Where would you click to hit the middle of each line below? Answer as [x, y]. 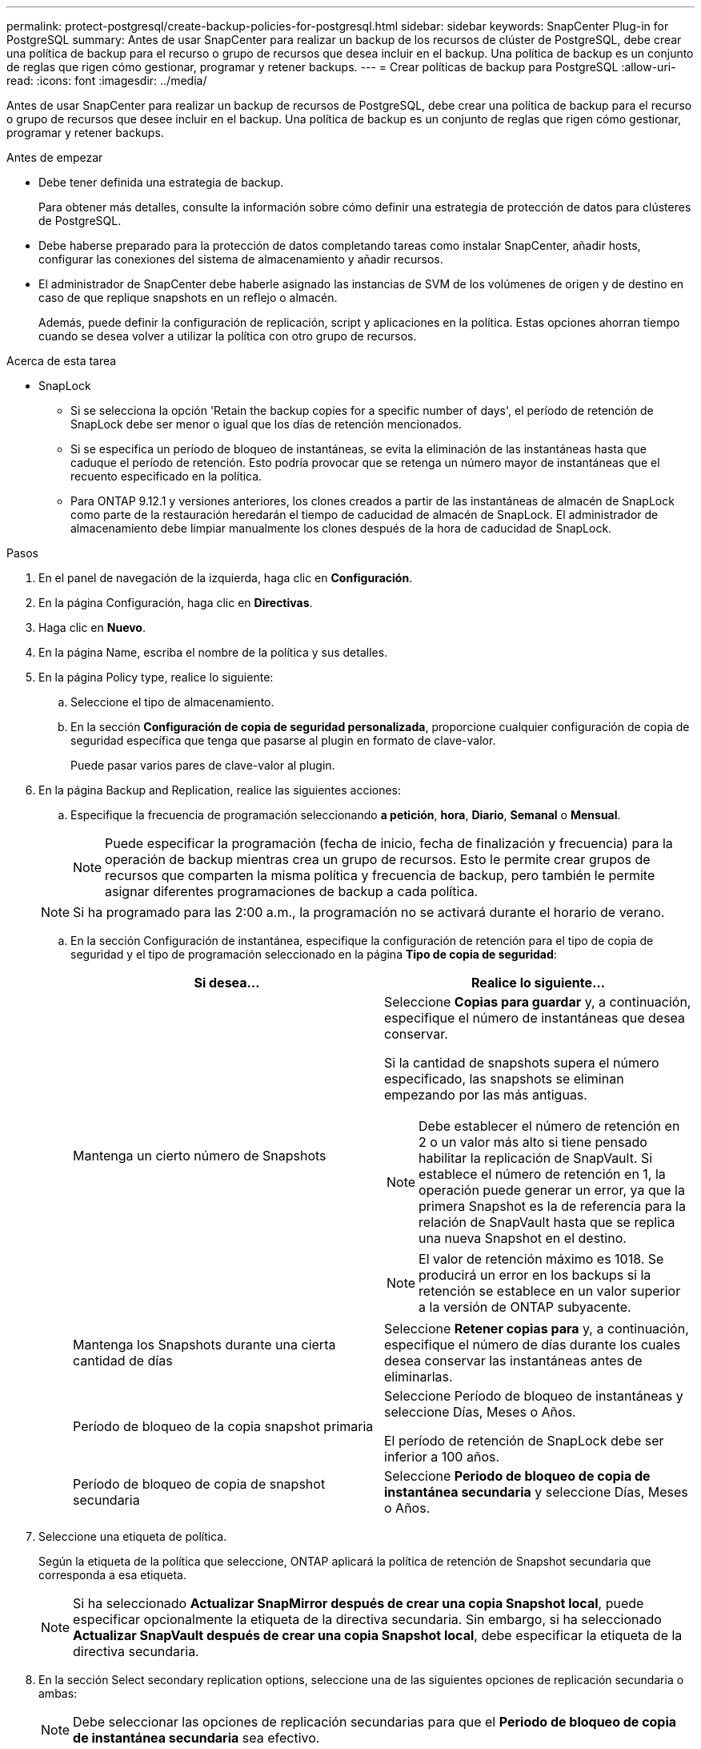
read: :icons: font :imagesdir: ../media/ [107, 80]
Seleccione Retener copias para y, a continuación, [537, 1329]
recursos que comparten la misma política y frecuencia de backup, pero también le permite [380, 875]
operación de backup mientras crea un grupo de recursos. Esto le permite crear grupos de [378, 859]
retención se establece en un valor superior [550, 1291]
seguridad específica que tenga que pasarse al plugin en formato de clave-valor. [283, 740]
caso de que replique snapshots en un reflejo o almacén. [188, 298]
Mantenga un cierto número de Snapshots [200, 1156]
